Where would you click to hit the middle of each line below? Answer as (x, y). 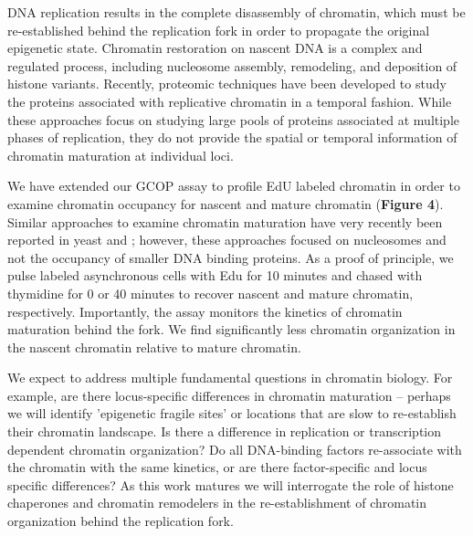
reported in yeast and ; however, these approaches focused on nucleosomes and (227, 240)
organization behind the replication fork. (121, 521)
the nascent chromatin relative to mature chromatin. (154, 347)
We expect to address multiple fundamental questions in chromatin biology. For (230, 378)
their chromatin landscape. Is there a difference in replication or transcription (225, 431)
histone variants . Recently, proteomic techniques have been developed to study (227, 84)
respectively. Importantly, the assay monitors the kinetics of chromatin (205, 311)
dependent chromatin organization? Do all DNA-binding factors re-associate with (235, 449)
